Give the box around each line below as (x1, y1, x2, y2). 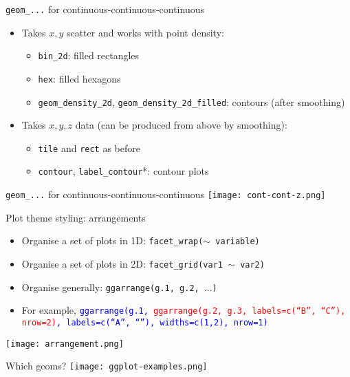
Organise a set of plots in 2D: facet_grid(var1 (21, 257, 223, 271)
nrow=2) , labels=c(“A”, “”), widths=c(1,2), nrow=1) (21, 318, 268, 327)
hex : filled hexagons (38, 71, 121, 85)
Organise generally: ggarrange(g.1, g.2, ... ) (21, 279, 217, 294)
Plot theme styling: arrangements (6, 210, 146, 224)
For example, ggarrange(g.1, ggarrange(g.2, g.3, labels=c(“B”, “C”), (21, 303, 346, 317)
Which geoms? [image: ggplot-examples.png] (6, 358, 208, 373)
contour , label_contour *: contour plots (38, 164, 209, 178)
